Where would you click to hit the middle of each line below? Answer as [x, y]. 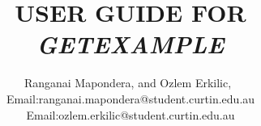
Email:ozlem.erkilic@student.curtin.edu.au [130, 114]
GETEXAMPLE [130, 44]
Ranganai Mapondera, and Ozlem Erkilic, [128, 83]
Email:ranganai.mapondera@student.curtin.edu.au [130, 98]
